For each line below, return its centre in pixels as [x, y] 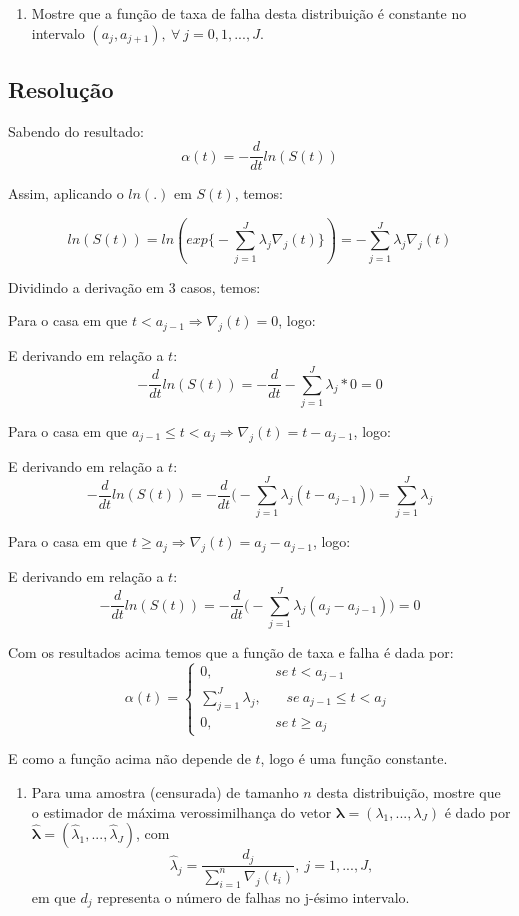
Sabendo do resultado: [76, 130]
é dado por [477, 811]
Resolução [61, 88]
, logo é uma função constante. [354, 758]
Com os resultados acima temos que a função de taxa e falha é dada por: [231, 651]
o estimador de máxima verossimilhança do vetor [181, 811]
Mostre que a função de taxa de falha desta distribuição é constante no [249, 13]
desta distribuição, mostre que [408, 791]
